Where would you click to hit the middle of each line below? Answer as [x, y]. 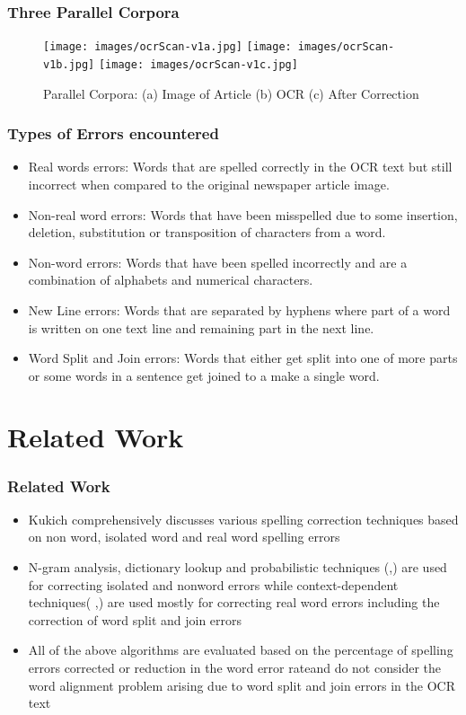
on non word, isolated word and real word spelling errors [184, 537]
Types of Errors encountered [113, 133]
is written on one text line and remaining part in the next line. [201, 327]
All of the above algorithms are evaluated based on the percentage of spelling [241, 650]
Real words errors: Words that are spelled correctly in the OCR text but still [240, 167]
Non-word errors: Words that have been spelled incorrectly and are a [218, 262]
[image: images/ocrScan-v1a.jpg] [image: [167, 47]
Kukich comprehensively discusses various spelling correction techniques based [243, 519]
